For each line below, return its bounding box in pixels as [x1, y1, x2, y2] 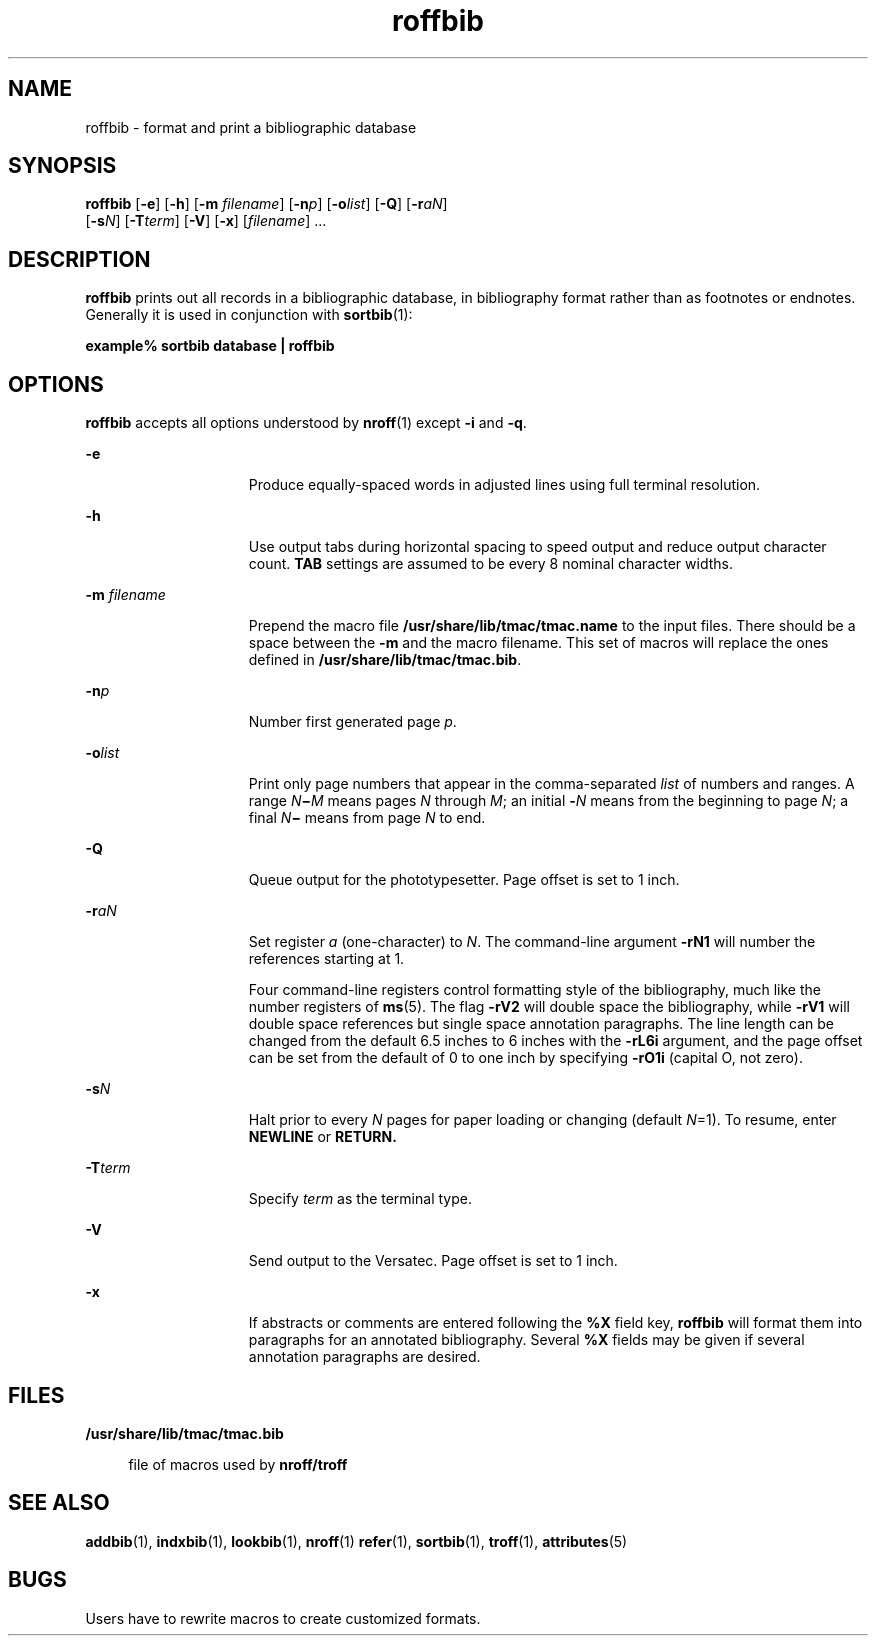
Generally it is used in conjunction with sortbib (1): [85, 306, 413, 324]
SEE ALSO [8, 1490, 110, 1516]
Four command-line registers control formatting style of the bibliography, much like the [248, 981, 821, 999]
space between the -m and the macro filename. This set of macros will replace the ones [248, 634, 829, 652]
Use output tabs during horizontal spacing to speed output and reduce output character [248, 538, 827, 556]
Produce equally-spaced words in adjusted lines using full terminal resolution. [248, 476, 761, 494]
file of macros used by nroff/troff [128, 1455, 348, 1473]
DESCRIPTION [8, 246, 151, 272]
